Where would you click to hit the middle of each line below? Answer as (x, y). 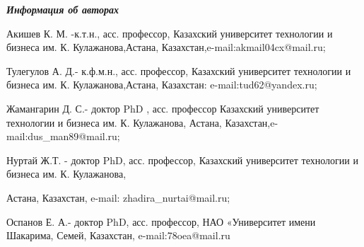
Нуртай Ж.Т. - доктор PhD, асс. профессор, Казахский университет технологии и (182, 160)
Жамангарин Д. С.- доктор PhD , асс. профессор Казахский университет (163, 108)
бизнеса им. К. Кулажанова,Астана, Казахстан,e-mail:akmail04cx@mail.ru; (166, 47)
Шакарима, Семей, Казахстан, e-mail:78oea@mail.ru (118, 235)
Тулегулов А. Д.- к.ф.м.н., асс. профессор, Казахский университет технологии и (179, 70)
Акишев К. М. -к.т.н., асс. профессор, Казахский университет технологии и (170, 33)
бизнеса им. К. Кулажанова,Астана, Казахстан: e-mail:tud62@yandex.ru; (162, 85)
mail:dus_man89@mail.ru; (63, 136)
